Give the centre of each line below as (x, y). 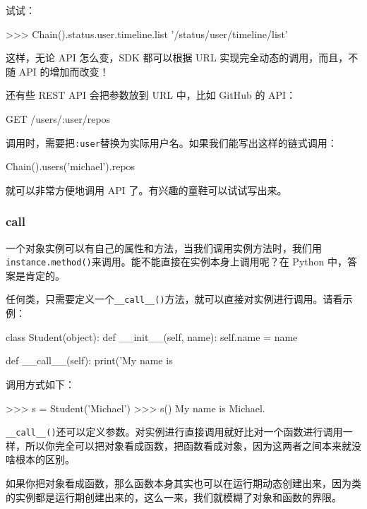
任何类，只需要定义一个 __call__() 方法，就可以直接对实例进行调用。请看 (174, 299)
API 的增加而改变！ (64, 71)
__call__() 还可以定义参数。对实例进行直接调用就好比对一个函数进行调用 (174, 432)
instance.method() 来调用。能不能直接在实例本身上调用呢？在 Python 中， (176, 262)
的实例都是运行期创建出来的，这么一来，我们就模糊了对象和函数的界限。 (174, 497)
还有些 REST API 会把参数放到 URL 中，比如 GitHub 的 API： (151, 95)
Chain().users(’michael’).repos (71, 166)
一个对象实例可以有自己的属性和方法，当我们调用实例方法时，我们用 (164, 247)
